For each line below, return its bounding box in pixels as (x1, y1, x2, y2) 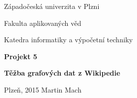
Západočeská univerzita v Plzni (4, 1, 100, 11)
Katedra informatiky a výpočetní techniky (4, 34, 133, 45)
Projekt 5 (4, 51, 37, 61)
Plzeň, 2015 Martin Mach (4, 84, 82, 95)
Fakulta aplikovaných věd (4, 17, 81, 28)
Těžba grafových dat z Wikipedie (4, 68, 121, 78)
